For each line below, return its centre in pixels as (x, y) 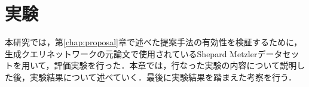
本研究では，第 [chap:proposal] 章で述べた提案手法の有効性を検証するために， (154, 42)
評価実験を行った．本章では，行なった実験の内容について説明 (175, 65)
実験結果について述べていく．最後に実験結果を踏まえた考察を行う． (163, 77)
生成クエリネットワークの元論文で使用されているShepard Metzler (131, 53)
